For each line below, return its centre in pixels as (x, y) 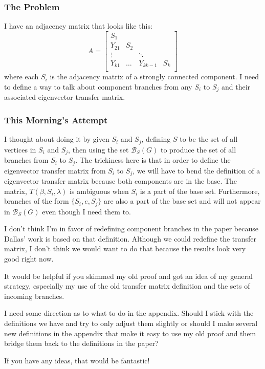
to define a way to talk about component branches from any (98, 86)
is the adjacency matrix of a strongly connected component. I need (154, 77)
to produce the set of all (198, 149)
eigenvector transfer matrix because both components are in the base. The (121, 181)
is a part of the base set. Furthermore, (200, 191)
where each (21, 77)
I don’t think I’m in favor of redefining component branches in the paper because (131, 229)
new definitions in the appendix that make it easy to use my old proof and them (130, 333)
